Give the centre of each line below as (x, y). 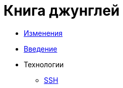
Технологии (44, 64)
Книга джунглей (62, 11)
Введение (41, 49)
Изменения (43, 33)
